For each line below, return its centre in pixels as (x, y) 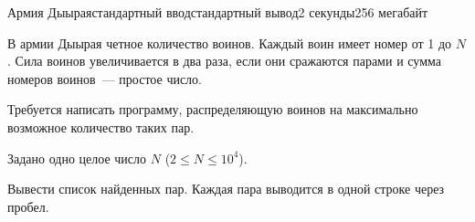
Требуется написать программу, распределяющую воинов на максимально (213, 109)
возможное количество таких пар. (101, 127)
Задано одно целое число (77, 158)
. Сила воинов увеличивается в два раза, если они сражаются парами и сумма (224, 61)
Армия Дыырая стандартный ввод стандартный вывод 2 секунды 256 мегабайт (218, 12)
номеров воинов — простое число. (105, 78)
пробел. (28, 206)
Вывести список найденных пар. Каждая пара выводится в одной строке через (226, 189)
